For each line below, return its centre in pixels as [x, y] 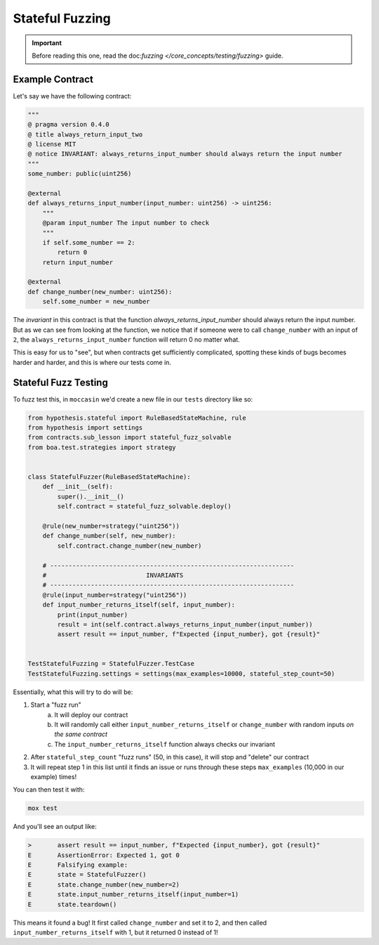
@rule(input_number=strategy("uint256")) [115, 595]
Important [47, 43]
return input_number [78, 262]
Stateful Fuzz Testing [60, 382]
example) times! [54, 776]
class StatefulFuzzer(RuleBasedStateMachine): [109, 477]
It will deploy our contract [91, 714]
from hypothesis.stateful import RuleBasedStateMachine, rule [137, 418]
